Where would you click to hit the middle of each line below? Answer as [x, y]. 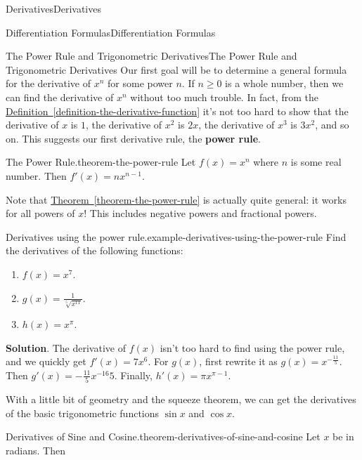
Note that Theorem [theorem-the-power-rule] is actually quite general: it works [176, 199]
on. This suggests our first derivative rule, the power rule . [133, 138]
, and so [332, 125]
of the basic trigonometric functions [83, 413]
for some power [140, 83]
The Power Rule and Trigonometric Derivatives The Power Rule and [151, 56]
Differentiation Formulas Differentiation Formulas [111, 32]
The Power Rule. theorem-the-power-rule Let [101, 162]
